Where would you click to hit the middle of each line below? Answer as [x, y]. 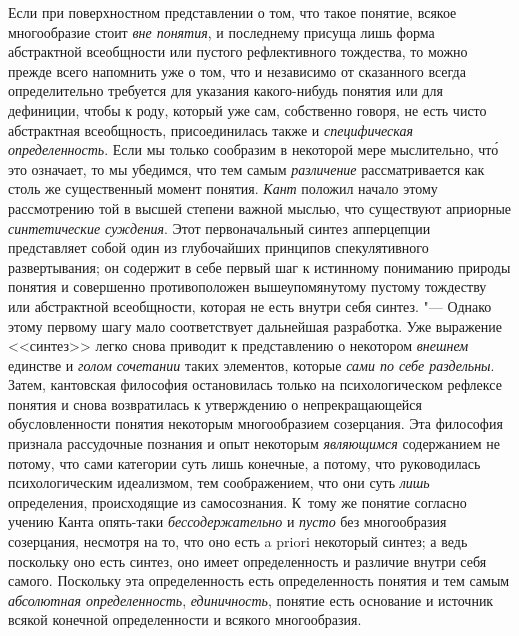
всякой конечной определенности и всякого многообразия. [185, 619]
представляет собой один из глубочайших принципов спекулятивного [218, 247]
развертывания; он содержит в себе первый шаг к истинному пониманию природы [259, 266]
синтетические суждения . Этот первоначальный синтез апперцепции [219, 227]
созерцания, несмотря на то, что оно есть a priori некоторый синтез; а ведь [238, 541]
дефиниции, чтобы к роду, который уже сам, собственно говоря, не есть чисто [247, 109]
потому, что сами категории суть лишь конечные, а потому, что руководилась [244, 462]
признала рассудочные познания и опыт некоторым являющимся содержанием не [254, 443]
